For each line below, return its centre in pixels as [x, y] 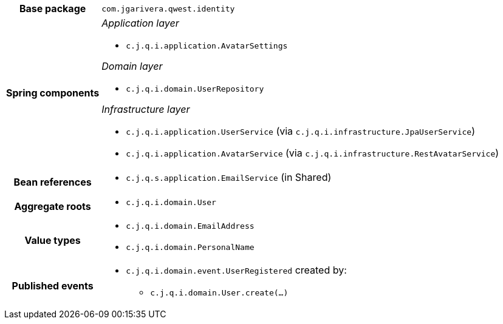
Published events [53, 285]
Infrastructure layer [146, 109]
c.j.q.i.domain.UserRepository [195, 89]
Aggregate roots [53, 206]
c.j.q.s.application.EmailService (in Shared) [229, 177]
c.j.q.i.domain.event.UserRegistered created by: [236, 270]
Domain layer [132, 66]
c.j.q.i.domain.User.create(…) [219, 293]
